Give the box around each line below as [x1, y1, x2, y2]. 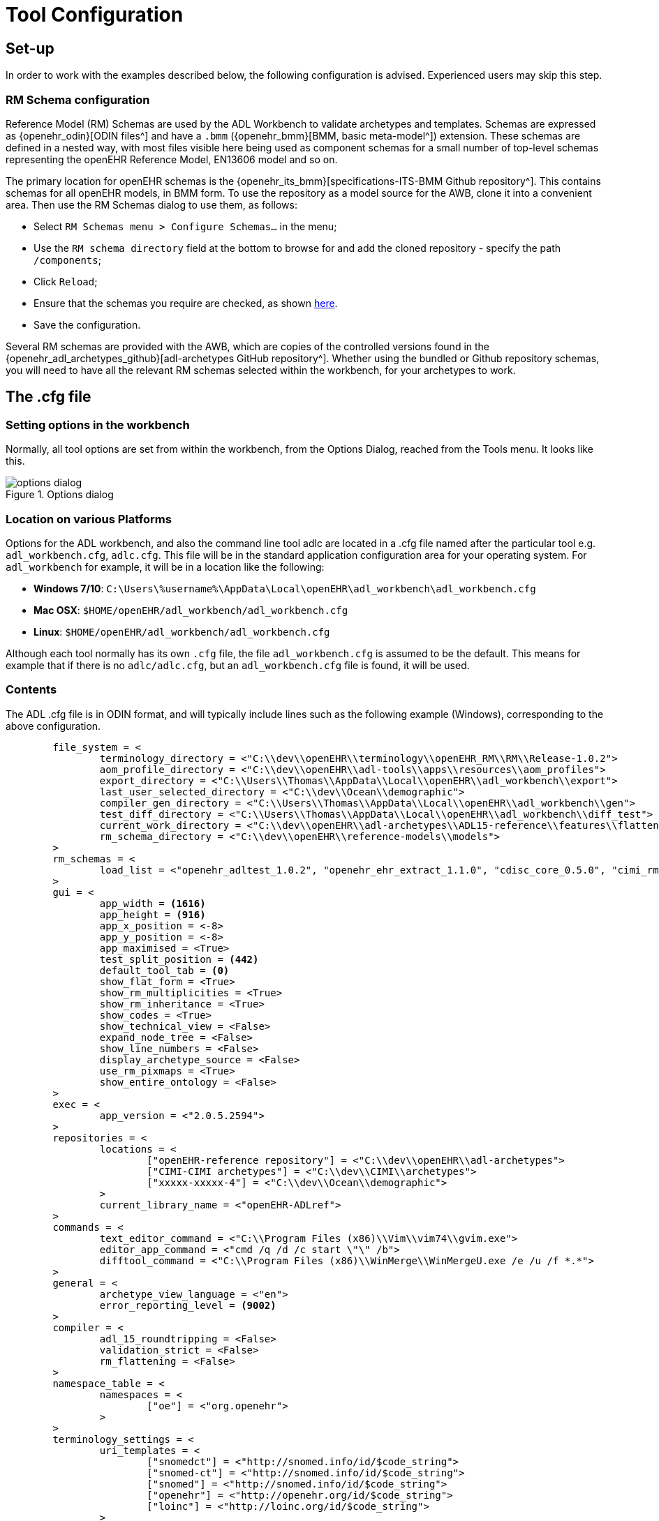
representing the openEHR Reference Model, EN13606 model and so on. [6, 153, 338, 165]
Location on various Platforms [6, 511, 172, 526]
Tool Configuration [6, 3, 184, 27]
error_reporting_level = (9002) [99, 1299, 276, 1311]
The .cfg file [6, 388, 91, 406]
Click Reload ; [34, 275, 98, 287]
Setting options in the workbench [6, 417, 190, 432]
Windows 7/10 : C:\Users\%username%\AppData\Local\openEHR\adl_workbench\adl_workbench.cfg [34, 582, 536, 594]
